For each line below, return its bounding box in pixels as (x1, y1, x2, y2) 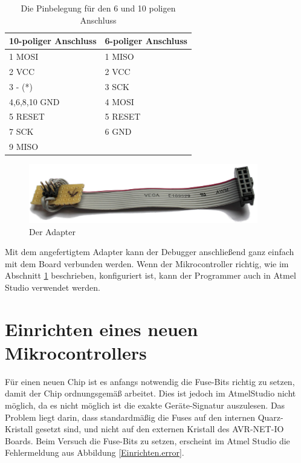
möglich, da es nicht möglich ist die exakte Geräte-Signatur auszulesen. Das (5, 399, 285, 412)
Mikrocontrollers (5, 340, 147, 364)
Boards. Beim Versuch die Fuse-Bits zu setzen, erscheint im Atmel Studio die (5, 434, 290, 447)
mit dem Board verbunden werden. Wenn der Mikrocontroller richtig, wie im (5, 257, 289, 270)
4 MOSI (105, 95, 134, 108)
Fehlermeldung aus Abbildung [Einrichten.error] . (5, 446, 184, 459)
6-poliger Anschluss (105, 34, 187, 47)
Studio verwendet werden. (5, 280, 100, 293)
